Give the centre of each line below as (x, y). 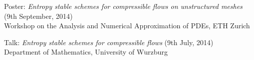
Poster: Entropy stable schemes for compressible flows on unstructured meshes (123, 6)
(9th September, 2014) (38, 16)
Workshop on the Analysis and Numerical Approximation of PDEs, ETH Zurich (127, 26)
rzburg (158, 52)
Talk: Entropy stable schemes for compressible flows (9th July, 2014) (109, 42)
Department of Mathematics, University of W (74, 52)
